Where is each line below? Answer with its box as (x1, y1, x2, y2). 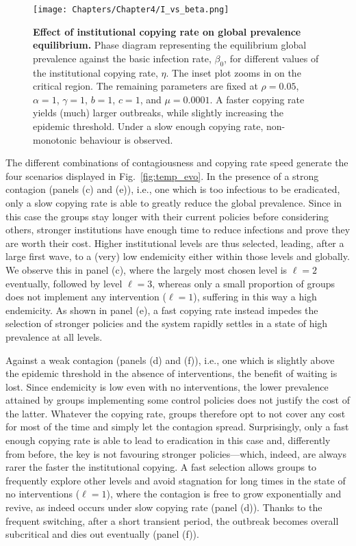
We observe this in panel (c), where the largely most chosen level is (5, 262, 288, 276)
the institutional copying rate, (33, 65, 158, 79)
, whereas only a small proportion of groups (152, 276, 335, 290)
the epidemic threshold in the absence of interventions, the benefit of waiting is (5, 366, 338, 380)
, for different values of (224, 51, 319, 65)
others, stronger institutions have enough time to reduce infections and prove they (5, 222, 351, 237)
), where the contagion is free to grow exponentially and (106, 486, 342, 501)
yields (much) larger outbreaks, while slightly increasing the (33, 105, 284, 120)
